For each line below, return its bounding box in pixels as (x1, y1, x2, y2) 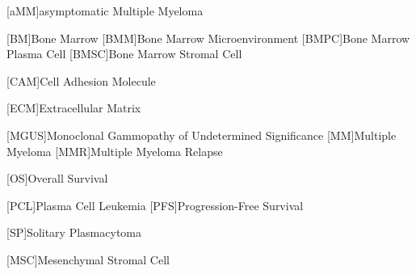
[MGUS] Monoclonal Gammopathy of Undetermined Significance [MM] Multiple (6, 126, 397, 143)
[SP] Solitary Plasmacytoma (6, 224, 141, 241)
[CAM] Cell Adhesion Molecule (6, 72, 156, 89)
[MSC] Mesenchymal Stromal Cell (6, 251, 170, 268)
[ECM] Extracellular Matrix (6, 99, 141, 116)
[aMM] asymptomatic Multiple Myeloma (6, 2, 204, 19)
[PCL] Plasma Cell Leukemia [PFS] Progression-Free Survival (6, 196, 304, 213)
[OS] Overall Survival (6, 170, 108, 187)
